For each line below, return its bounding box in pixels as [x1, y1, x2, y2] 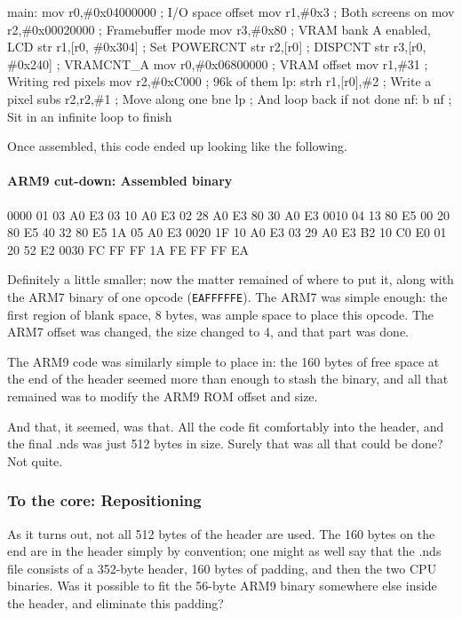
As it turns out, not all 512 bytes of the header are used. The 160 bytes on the [7, 524, 435, 543]
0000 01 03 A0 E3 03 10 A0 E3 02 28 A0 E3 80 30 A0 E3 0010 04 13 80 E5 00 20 [7, 205, 450, 224]
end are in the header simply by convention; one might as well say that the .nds [7, 542, 442, 560]
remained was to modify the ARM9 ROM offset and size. [7, 386, 318, 405]
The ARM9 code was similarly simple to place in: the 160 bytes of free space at [7, 352, 440, 370]
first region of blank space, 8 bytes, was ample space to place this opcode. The [7, 305, 434, 323]
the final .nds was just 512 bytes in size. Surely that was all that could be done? [7, 434, 443, 453]
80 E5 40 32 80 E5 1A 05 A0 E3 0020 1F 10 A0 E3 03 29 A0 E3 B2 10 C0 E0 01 [7, 223, 447, 242]
